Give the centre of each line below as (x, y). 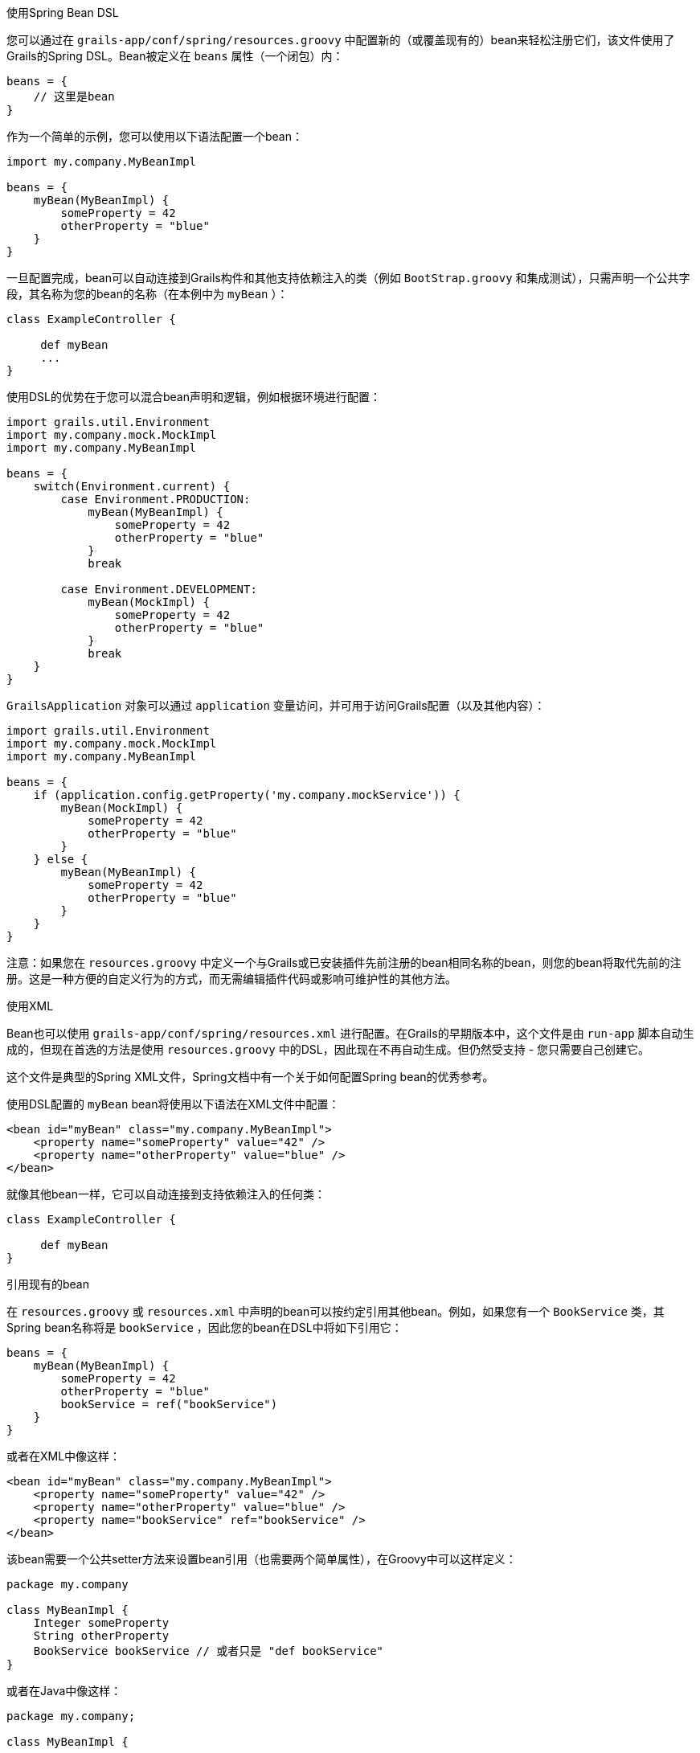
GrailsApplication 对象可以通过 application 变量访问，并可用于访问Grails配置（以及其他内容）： (276, 705)
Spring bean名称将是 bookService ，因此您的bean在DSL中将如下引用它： (205, 1327)
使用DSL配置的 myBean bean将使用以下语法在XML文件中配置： (173, 1104)
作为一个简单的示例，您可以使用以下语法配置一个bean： (155, 136)
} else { (61, 859)
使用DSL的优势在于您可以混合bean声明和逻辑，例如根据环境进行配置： (194, 397)
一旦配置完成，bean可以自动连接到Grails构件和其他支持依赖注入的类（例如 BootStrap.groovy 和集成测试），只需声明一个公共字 (348, 278)
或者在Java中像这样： (64, 1691)
